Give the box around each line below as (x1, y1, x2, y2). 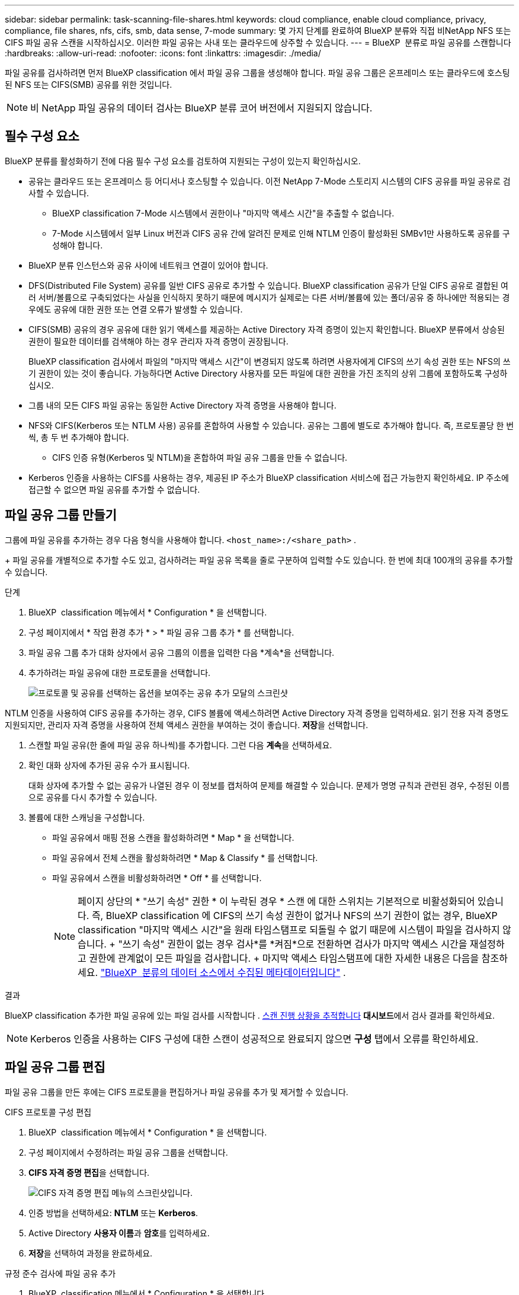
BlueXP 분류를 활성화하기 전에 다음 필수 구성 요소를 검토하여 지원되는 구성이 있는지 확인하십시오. (5, 155, 361, 166)
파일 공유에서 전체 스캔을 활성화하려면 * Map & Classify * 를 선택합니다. (52, 852, 318, 863)
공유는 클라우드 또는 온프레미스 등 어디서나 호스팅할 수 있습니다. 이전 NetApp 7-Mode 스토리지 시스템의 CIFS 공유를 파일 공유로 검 (28, 176, 511, 186)
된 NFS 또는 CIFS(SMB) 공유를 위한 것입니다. (5, 79, 172, 90)
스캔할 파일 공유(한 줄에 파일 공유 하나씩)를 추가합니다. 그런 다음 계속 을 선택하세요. (28, 739, 332, 750)
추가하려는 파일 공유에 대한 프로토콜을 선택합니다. (28, 667, 211, 678)
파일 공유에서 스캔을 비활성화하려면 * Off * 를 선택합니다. (52, 872, 262, 883)
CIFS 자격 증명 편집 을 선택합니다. (28, 1167, 150, 1178)
